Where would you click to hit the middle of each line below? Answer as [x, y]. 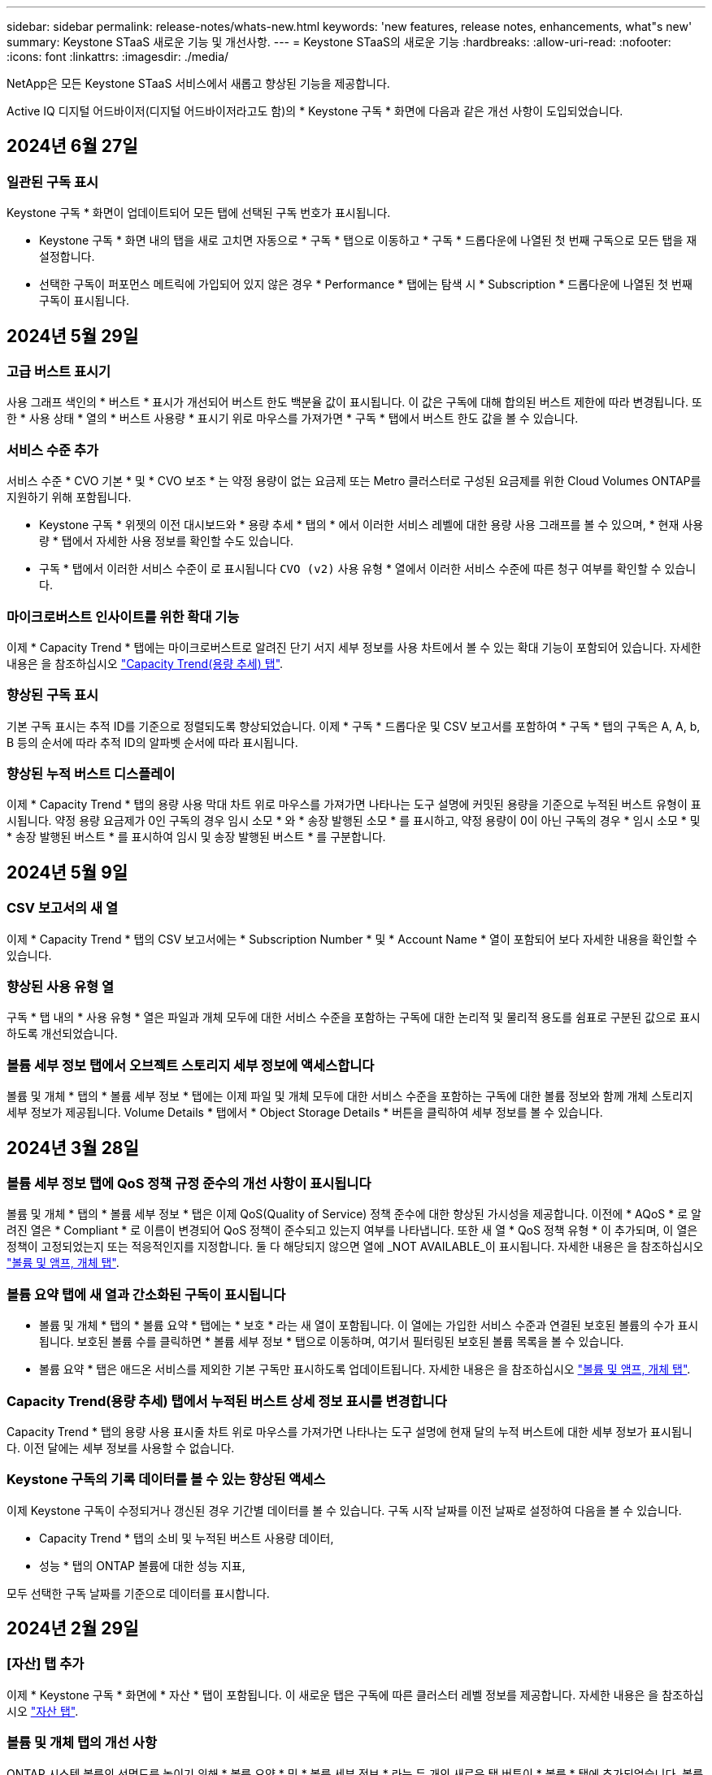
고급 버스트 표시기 [59, 372]
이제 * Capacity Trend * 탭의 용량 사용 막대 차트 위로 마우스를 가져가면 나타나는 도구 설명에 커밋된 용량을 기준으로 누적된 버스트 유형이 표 [354, 805]
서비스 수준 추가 [53, 450]
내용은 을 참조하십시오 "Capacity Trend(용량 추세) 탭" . [145, 663]
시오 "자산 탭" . [43, 1711]
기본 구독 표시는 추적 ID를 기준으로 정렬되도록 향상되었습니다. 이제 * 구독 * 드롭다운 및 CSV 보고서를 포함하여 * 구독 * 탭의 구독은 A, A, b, [354, 726]
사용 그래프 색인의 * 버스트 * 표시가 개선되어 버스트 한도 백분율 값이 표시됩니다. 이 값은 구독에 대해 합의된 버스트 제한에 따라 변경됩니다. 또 [354, 402]
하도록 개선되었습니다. [62, 1034]
